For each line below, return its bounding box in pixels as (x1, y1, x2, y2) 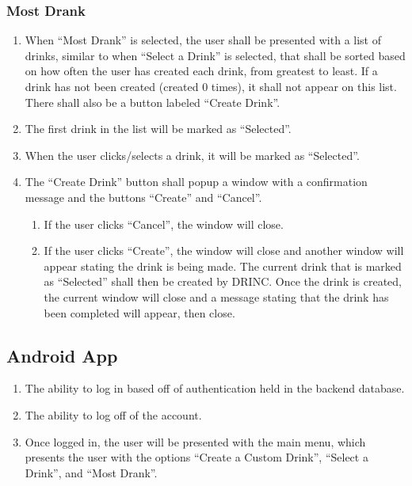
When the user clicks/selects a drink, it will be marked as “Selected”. (25, 146, 360, 163)
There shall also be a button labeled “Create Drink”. (25, 93, 280, 110)
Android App (6, 343, 118, 367)
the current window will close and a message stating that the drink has (44, 288, 389, 305)
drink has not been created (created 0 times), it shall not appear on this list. (25, 78, 397, 94)
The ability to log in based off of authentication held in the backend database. (25, 380, 405, 397)
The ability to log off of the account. (25, 406, 202, 423)
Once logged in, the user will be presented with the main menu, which (25, 433, 366, 450)
